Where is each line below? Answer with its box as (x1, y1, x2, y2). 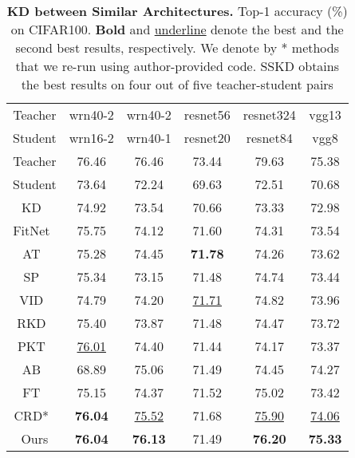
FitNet (13, 221, 50, 239)
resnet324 (243, 105, 296, 124)
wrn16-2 (69, 128, 114, 147)
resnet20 (183, 128, 231, 147)
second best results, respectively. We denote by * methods (15, 38, 340, 57)
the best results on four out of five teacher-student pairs (21, 75, 333, 93)
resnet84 (246, 128, 293, 147)
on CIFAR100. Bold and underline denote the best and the (10, 20, 344, 38)
